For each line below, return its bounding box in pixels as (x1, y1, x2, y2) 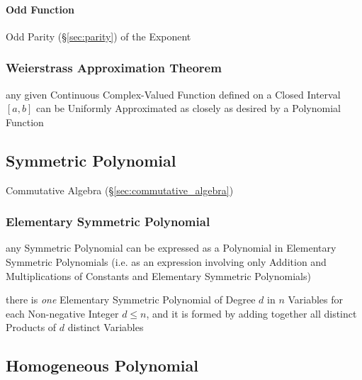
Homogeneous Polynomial (6, 354, 198, 376)
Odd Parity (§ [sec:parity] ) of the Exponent (6, 28, 191, 43)
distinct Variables (67, 320, 144, 335)
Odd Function (6, 1, 74, 16)
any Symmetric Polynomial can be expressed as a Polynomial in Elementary (6, 240, 336, 255)
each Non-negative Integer (6, 306, 119, 320)
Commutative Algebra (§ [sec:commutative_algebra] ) (6, 182, 234, 197)
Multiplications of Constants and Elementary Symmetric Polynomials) (6, 268, 311, 283)
